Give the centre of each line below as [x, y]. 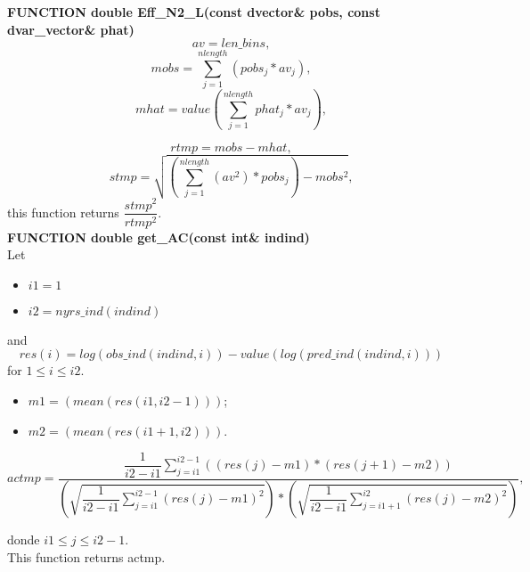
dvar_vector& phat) [71, 29]
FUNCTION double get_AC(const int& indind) [159, 237]
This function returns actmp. [86, 557]
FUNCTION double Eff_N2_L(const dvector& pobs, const [194, 12]
